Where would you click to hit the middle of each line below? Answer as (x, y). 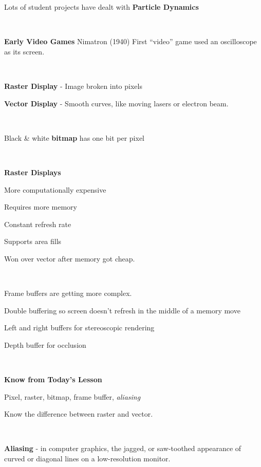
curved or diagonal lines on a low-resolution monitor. (87, 459)
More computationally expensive (55, 189)
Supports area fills (33, 241)
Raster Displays (33, 172)
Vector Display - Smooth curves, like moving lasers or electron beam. (116, 103)
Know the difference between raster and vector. (79, 414)
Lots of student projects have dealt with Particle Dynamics (101, 7)
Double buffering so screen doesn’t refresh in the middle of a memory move (122, 310)
